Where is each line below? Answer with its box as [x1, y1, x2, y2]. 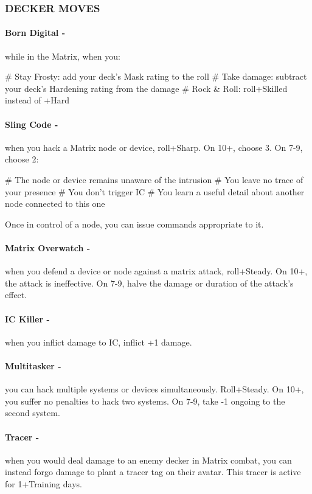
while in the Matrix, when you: [5, 49, 120, 62]
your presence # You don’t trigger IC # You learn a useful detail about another [5, 185, 305, 198]
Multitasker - [5, 359, 61, 372]
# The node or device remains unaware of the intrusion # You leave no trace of [5, 173, 303, 186]
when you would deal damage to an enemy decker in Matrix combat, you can [5, 453, 292, 466]
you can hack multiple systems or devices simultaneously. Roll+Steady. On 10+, [5, 383, 304, 395]
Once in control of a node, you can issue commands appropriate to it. [5, 217, 264, 230]
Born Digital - [5, 26, 66, 39]
